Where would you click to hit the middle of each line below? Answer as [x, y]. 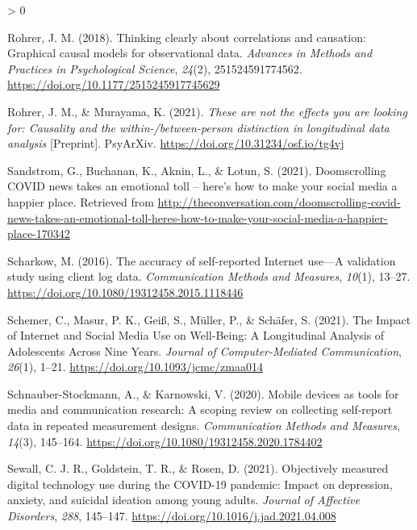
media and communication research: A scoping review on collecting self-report [200, 409]
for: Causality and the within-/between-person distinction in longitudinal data [198, 127]
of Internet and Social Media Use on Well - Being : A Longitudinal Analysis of [196, 335]
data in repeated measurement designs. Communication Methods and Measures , [204, 426]
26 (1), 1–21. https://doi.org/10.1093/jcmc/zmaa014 [135, 367]
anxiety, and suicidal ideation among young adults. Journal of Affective [183, 500]
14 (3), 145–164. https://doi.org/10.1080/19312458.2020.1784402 [165, 441]
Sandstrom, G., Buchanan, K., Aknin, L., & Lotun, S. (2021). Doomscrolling [197, 170]
